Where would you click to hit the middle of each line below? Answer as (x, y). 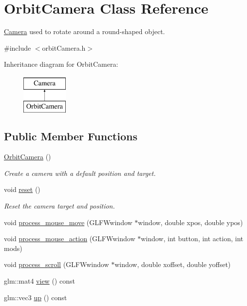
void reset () (22, 189)
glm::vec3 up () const (36, 297)
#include (18, 48)
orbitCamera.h (64, 48)
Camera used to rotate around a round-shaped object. (85, 31)
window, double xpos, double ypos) (190, 222)
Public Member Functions (71, 136)
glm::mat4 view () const (39, 281)
